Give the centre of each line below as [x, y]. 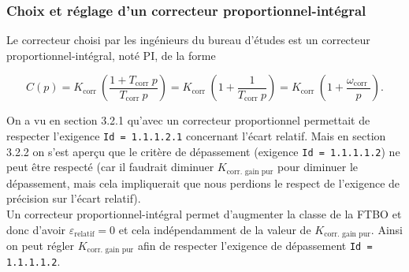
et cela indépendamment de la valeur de [215, 229]
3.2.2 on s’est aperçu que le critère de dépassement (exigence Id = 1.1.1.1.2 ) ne [203, 151]
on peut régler [41, 245]
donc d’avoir [36, 229]
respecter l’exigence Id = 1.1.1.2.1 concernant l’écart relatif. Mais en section [196, 136]
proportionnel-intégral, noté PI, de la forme [111, 55]
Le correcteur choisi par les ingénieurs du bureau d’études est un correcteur [188, 40]
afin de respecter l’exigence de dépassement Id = [255, 245]
